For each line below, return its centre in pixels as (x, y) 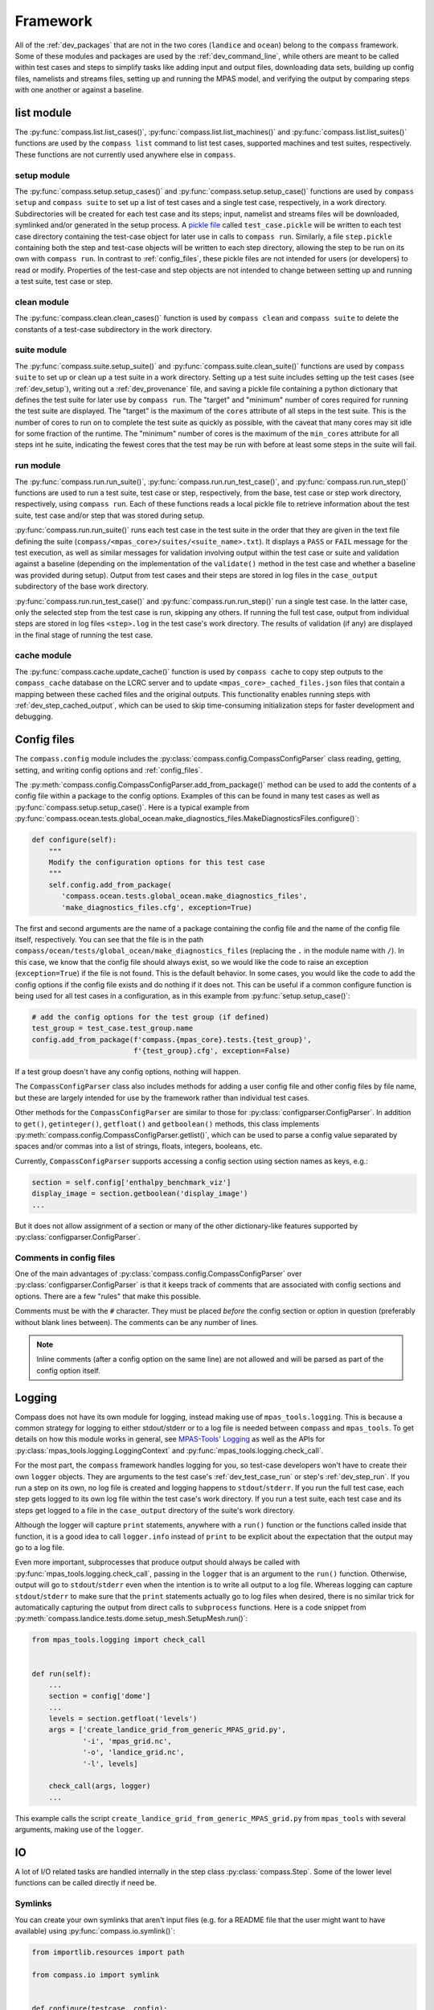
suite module (41, 350)
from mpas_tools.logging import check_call (119, 1640)
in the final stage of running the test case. (84, 634)
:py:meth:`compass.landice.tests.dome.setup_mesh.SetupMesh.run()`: (131, 1618)
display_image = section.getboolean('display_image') (140, 1194)
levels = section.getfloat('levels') (123, 1719)
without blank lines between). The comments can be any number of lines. (137, 1322)
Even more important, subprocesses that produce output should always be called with (158, 1562)
